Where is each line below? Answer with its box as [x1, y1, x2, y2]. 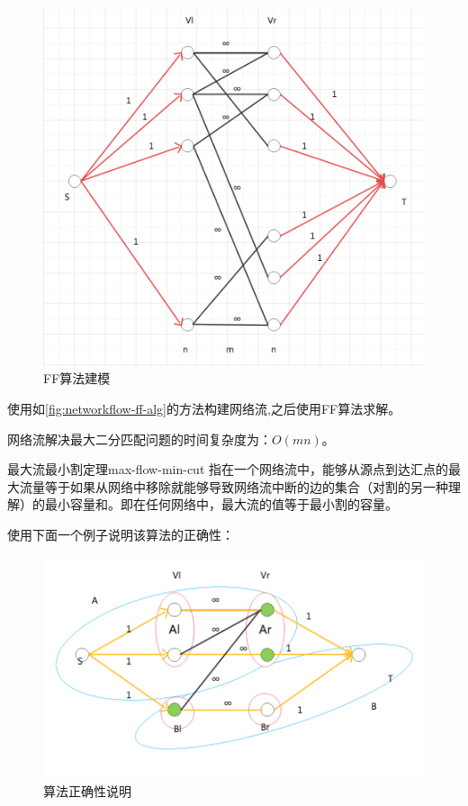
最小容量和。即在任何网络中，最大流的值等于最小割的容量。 [44, 495, 398, 514]
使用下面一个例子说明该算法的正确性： [7, 524, 234, 543]
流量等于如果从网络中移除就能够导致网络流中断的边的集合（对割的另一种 [19, 477, 448, 496]
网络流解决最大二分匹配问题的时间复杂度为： [7, 429, 272, 448]
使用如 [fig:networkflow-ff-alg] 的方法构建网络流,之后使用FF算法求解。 [7, 399, 401, 417]
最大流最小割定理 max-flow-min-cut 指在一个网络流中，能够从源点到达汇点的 [7, 460, 448, 479]
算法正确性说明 [43, 782, 131, 801]
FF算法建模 [43, 369, 111, 388]
